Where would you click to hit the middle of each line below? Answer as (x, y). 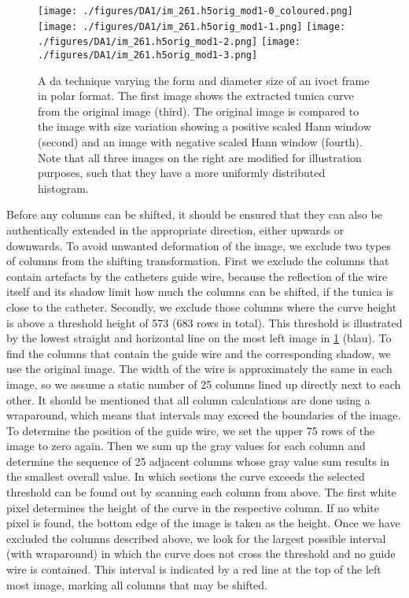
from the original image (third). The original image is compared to (199, 111)
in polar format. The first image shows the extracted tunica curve (196, 96)
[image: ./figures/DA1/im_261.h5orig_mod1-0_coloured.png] (195, 11)
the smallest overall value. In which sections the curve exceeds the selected (186, 476)
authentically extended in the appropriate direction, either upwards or (175, 229)
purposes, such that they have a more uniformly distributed (182, 173)
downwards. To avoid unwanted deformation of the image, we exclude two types (199, 245)
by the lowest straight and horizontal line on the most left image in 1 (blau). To (199, 338)
